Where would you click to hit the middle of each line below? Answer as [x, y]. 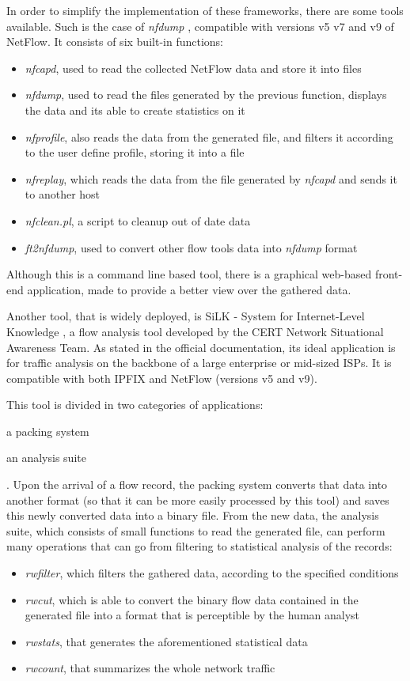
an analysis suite [46, 458]
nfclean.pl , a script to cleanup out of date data [138, 220]
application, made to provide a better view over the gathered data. [189, 289]
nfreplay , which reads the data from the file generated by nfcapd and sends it [211, 178]
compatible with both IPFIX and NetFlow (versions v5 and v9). [162, 378]
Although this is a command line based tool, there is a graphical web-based [189, 274]
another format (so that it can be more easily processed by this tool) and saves [198, 499]
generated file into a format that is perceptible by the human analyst [192, 615]
